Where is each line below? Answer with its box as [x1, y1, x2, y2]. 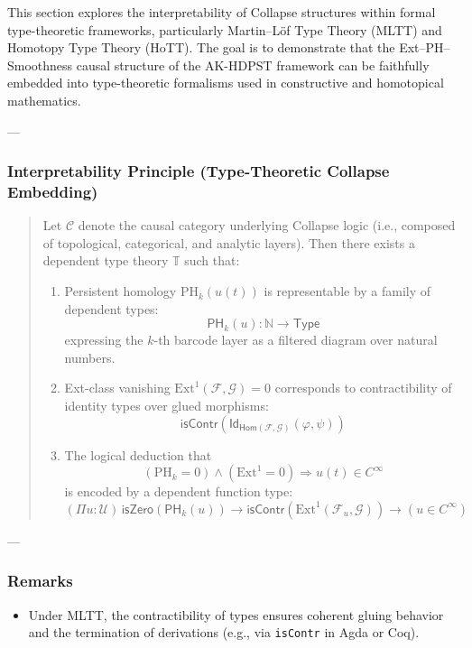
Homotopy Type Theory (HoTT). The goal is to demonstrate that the [7, 38, 395, 57]
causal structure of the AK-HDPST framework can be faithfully [76, 55, 430, 74]
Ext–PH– [399, 38, 450, 57]
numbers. [64, 347, 116, 366]
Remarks [7, 569, 73, 592]
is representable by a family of [264, 282, 431, 301]
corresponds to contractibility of [274, 378, 452, 397]
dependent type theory [42, 251, 169, 270]
